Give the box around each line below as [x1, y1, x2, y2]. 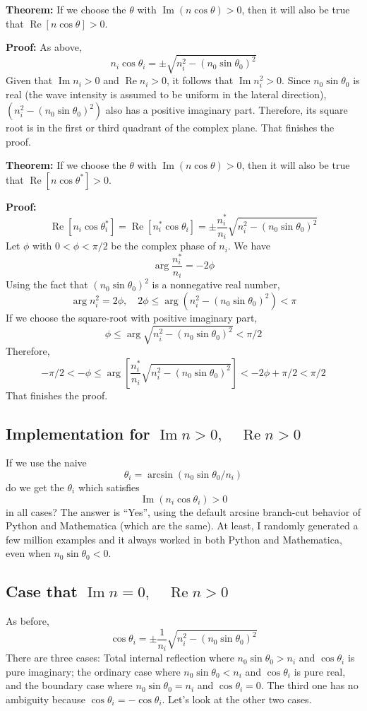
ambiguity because [6, 692, 85, 707]
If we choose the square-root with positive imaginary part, [6, 310, 258, 324]
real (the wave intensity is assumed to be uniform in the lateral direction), [6, 87, 327, 102]
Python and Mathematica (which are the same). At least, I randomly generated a [6, 518, 359, 533]
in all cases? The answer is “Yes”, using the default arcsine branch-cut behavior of [6, 504, 361, 519]
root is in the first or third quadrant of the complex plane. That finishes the [6, 120, 335, 135]
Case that [6, 580, 78, 602]
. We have [227, 238, 271, 253]
